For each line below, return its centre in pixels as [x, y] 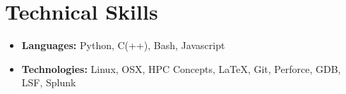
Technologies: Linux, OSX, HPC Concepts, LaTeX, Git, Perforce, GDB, [181, 68]
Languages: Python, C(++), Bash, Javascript [123, 45]
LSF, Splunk [49, 82]
